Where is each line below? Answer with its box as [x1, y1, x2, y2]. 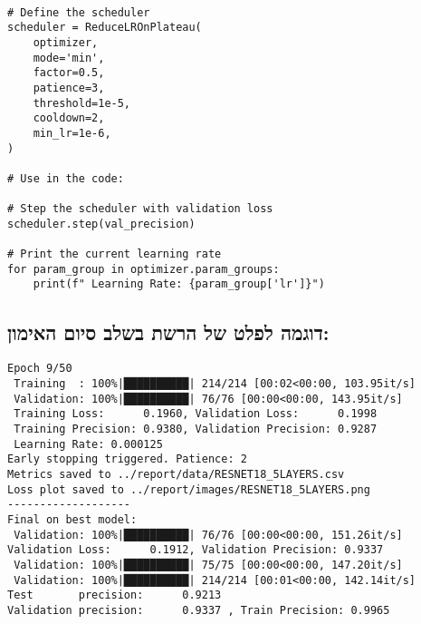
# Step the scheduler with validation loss [7, 202, 273, 216]
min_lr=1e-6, [33, 126, 111, 140]
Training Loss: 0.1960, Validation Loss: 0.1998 [14, 407, 378, 421]
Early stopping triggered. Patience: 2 [7, 453, 247, 466]
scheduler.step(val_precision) [7, 217, 196, 230]
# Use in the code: [7, 171, 124, 185]
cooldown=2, [33, 112, 105, 125]
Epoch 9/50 [7, 362, 72, 375]
